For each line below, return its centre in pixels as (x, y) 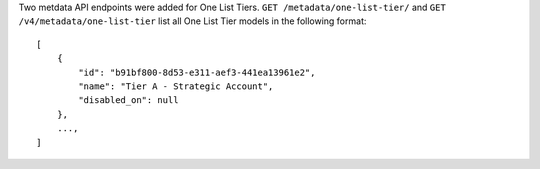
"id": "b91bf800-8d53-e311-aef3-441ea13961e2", (197, 72)
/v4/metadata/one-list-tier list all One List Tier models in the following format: (192, 21)
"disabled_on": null (128, 100)
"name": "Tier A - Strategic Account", (176, 86)
